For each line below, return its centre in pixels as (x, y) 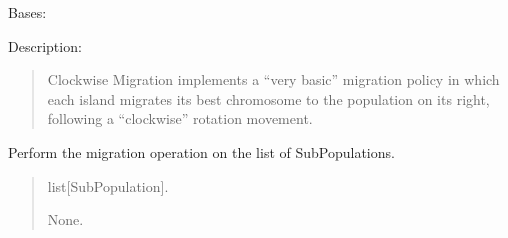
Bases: (27, 12)
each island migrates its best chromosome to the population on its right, (268, 98)
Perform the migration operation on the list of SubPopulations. (201, 151)
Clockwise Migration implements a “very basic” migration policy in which (273, 79)
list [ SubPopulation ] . (108, 185)
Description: (45, 45)
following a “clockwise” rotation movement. (180, 118)
